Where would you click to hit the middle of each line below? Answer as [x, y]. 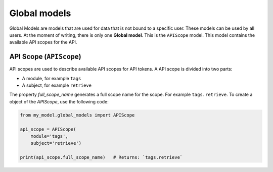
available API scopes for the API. [43, 42]
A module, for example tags [52, 78]
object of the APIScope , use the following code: [59, 101]
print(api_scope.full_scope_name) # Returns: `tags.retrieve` [101, 157]
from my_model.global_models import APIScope [77, 115]
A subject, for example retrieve [57, 85]
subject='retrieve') [56, 143]
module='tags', [49, 136]
